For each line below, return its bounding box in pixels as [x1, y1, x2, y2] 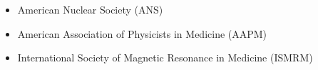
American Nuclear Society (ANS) [17, 2, 163, 16]
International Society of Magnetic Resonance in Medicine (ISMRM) [17, 50, 313, 65]
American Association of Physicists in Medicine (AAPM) [17, 26, 267, 41]
